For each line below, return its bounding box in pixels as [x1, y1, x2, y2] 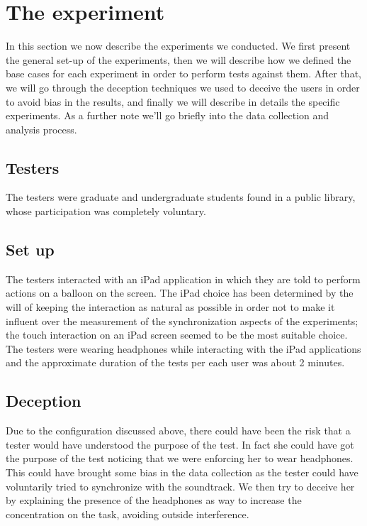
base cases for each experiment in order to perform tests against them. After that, [6, 66, 361, 81]
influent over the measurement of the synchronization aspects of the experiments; [6, 313, 358, 328]
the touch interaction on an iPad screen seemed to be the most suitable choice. [6, 327, 348, 342]
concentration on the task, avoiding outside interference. [6, 506, 249, 521]
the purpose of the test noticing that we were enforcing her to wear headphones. [6, 451, 354, 466]
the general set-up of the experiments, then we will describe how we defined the [6, 52, 351, 67]
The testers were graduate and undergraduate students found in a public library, [6, 190, 356, 204]
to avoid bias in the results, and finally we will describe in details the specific [6, 94, 340, 109]
